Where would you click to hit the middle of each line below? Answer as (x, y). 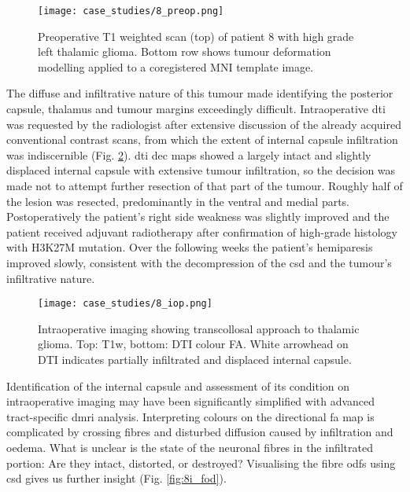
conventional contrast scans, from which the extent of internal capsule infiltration (202, 140)
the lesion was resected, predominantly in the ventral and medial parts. (178, 201)
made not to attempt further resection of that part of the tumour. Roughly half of (205, 185)
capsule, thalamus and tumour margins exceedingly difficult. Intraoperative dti (196, 109)
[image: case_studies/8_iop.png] (125, 304)
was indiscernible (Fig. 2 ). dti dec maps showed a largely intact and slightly (189, 154)
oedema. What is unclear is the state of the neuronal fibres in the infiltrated (190, 447)
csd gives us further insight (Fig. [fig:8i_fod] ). (116, 478)
